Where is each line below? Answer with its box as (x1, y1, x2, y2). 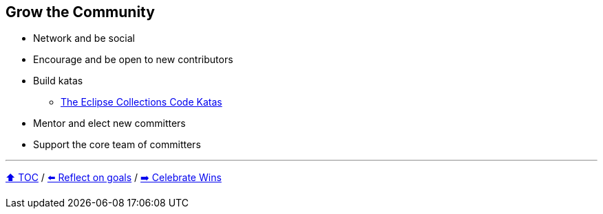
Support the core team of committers (33, 139, 201, 151)
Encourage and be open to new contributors (33, 53, 233, 66)
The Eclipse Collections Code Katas (61, 96, 222, 108)
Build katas (33, 75, 83, 87)
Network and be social (33, 32, 135, 45)
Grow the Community (6, 3, 155, 21)
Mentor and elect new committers (33, 117, 186, 130)
